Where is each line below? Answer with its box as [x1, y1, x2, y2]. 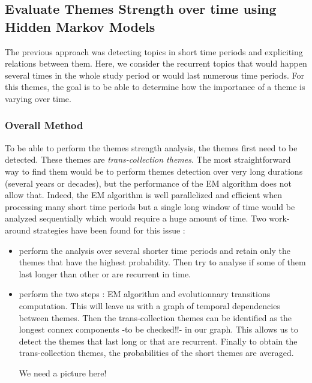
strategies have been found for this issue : [33, 223, 185, 236]
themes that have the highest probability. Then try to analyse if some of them [19, 256, 306, 268]
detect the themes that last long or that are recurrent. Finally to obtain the [19, 334, 298, 347]
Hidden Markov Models [5, 17, 155, 35]
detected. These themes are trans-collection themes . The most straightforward [5, 153, 291, 166]
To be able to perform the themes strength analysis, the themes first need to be [5, 141, 298, 154]
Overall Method [5, 118, 83, 133]
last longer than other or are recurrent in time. [19, 267, 191, 280]
